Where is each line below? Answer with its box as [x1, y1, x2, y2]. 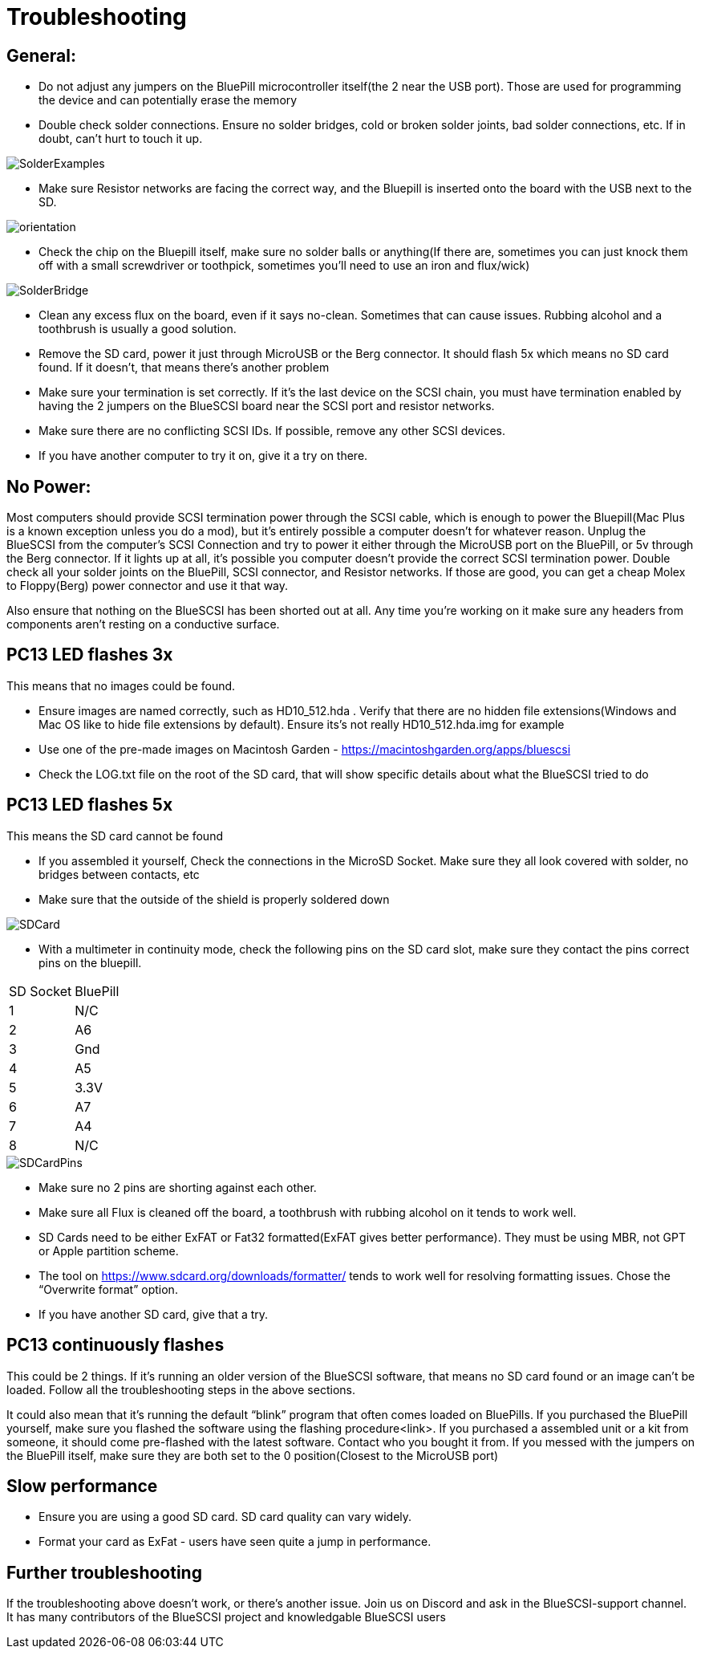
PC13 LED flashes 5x [6, 795, 173, 815]
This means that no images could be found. [6, 678, 236, 693]
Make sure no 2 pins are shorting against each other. [38, 1180, 317, 1194]
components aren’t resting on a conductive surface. [6, 617, 280, 632]
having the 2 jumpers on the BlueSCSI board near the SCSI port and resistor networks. [38, 399, 495, 413]
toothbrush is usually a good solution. [38, 322, 237, 336]
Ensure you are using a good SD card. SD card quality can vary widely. [38, 1510, 412, 1524]
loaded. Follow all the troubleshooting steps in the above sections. [6, 1382, 355, 1397]
